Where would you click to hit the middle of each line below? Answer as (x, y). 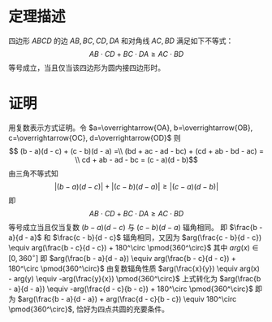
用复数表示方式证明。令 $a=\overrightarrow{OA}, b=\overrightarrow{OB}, (131, 128)
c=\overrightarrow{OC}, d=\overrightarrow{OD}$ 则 (95, 137)
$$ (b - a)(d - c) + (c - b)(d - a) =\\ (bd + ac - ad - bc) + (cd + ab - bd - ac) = (136, 150)
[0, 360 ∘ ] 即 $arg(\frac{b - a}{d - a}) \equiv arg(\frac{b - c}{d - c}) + (123, 257)
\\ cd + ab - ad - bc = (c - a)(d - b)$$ (136, 159)
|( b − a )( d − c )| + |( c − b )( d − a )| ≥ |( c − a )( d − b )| (136, 186)
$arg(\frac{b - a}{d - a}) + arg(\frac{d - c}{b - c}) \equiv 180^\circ (127, 298)
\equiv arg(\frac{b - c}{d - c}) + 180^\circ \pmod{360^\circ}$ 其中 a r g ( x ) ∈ (134, 247)
